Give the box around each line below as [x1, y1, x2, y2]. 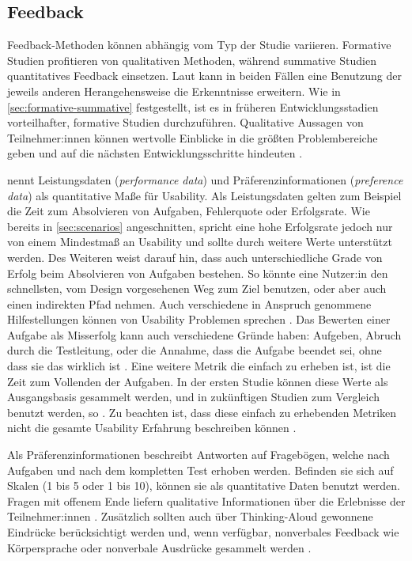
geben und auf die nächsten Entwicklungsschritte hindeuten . [7, 145, 303, 161]
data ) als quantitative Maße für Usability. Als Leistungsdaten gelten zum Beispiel [7, 187, 402, 203]
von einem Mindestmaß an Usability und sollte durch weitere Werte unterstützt [7, 233, 392, 250]
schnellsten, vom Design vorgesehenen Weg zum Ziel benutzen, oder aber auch [7, 280, 387, 297]
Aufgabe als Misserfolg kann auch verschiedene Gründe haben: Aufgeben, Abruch [7, 326, 402, 343]
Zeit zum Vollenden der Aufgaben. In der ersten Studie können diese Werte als [7, 373, 388, 389]
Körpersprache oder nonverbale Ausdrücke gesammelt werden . [7, 539, 312, 555]
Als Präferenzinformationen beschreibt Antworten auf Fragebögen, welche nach [7, 446, 390, 463]
